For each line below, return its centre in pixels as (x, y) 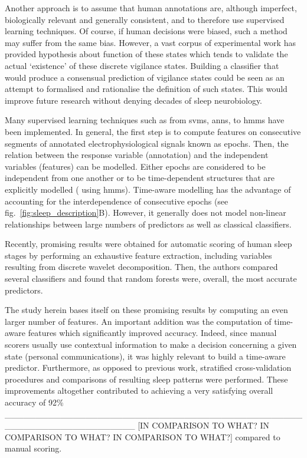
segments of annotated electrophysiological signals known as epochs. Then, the (147, 143)
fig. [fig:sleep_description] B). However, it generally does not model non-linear (146, 212)
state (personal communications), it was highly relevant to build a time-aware (145, 356)
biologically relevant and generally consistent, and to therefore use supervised (145, 19)
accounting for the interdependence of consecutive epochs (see (117, 201)
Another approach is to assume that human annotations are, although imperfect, (151, 8)
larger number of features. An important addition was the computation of (138, 321)
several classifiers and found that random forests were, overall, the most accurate (151, 279)
